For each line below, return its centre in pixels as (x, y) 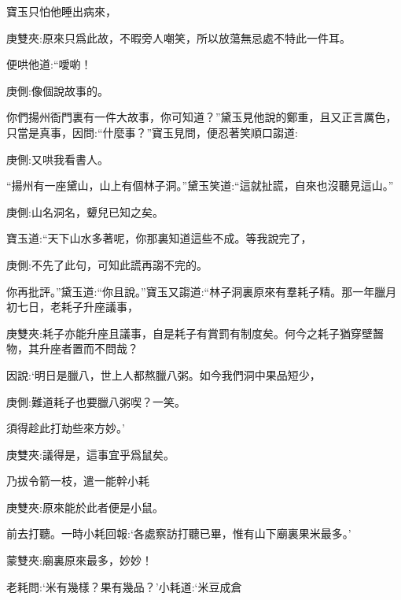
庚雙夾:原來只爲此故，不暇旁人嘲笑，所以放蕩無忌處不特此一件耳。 (178, 37)
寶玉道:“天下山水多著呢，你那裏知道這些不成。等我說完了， (159, 238)
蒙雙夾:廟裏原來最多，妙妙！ (79, 560)
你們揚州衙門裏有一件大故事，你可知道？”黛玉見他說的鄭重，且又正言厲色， (202, 117)
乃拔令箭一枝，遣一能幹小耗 (78, 481)
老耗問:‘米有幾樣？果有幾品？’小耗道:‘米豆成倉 (124, 586)
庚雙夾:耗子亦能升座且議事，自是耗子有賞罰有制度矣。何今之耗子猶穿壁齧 (195, 333)
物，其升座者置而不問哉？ (72, 348)
